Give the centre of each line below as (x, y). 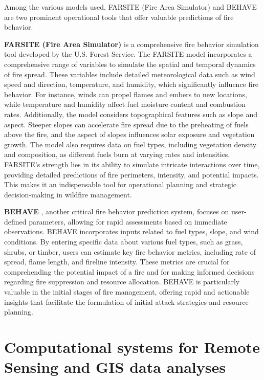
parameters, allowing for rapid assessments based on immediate (128, 221)
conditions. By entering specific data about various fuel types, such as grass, (124, 242)
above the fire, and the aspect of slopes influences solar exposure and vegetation (129, 134)
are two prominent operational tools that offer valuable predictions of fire (119, 17)
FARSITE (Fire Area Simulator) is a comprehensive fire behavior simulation (131, 44)
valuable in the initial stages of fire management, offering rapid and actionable (127, 292)
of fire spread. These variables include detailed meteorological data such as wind (130, 74)
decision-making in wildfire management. (68, 194)
